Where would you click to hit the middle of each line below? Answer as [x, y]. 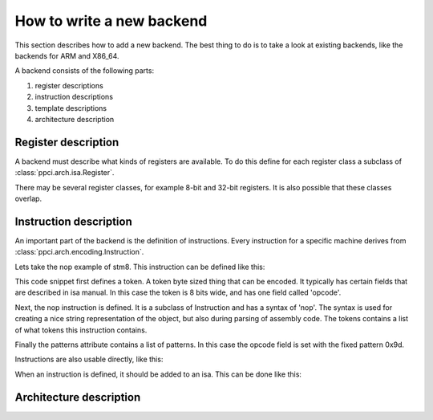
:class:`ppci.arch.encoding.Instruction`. [79, 252]
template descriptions [71, 108]
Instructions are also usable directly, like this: [89, 359]
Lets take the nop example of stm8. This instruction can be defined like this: [140, 267]
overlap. [28, 198]
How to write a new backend [111, 21]
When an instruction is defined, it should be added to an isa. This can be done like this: [158, 374]
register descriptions [69, 85]
